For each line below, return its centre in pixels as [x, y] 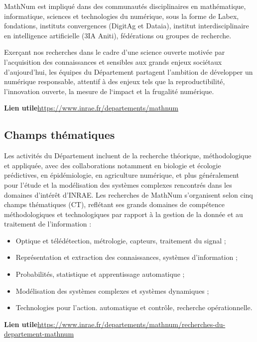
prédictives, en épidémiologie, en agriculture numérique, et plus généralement [122, 175]
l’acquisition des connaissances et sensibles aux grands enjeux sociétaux [113, 61]
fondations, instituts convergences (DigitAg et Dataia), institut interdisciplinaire [127, 26]
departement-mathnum [39, 334]
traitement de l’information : [48, 224]
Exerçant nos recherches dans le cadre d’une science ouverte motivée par [115, 52]
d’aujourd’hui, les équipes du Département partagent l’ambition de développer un [128, 71]
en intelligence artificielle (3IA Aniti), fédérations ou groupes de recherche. [118, 35]
